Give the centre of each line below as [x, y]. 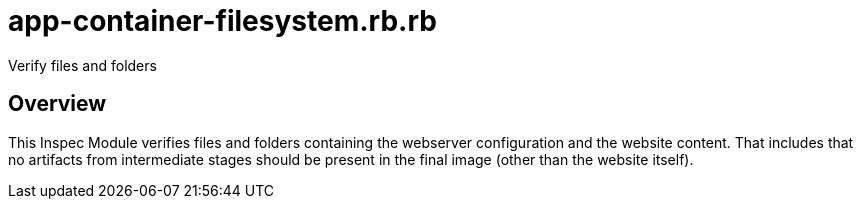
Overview [57, 104]
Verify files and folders [82, 65]
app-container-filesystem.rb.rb [222, 21]
